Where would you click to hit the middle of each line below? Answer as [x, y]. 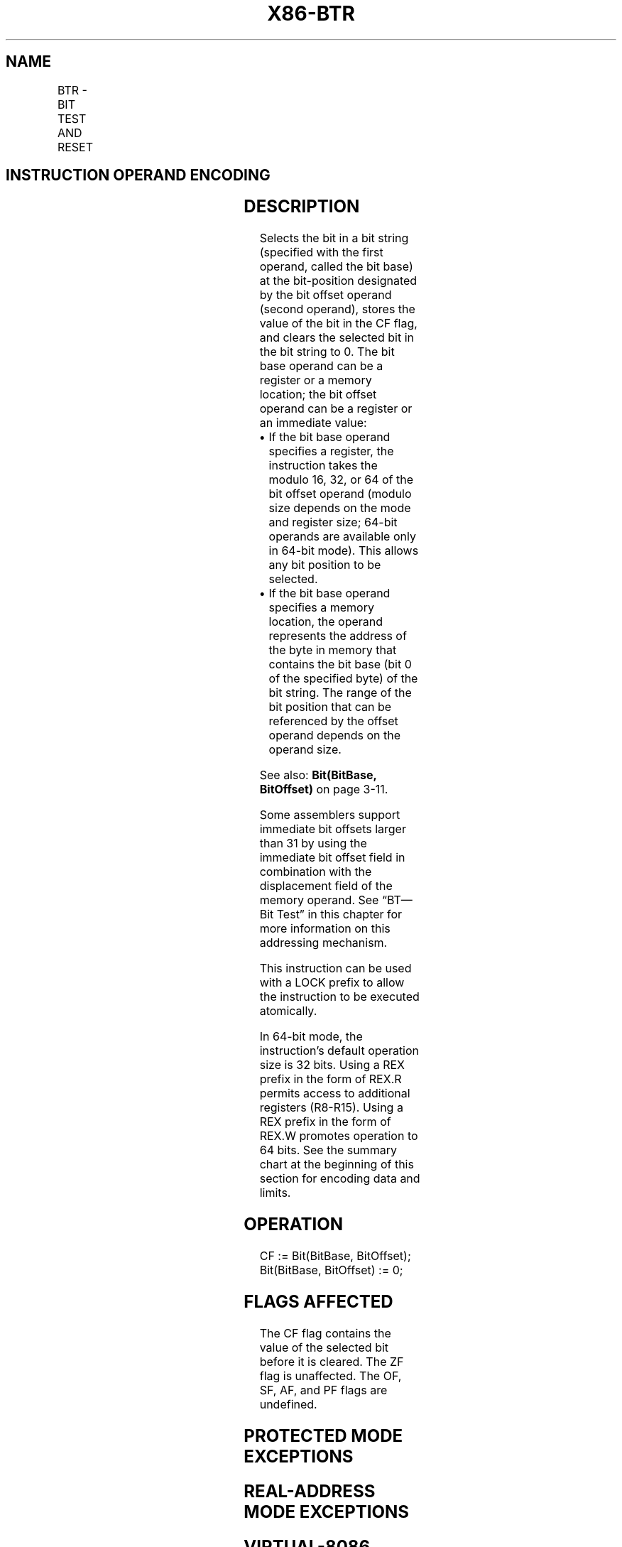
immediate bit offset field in [332, 858]
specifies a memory [321, 608]
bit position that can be [330, 707]
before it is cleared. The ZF [332, 1361]
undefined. [288, 1404]
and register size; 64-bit [333, 522]
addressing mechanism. [323, 943]
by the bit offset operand [326, 295]
